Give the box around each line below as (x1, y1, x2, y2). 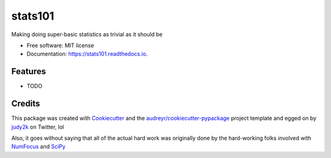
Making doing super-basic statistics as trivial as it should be (11, 31, 163, 38)
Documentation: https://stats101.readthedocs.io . (26, 50, 148, 58)
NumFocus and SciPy (11, 143, 66, 150)
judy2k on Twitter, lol (11, 123, 64, 130)
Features (11, 66, 46, 77)
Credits (11, 99, 40, 109)
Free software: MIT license (26, 42, 94, 49)
